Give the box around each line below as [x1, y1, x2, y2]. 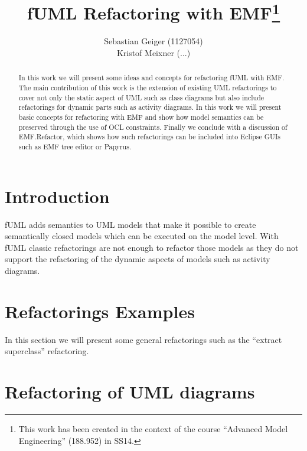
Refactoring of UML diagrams [5, 380, 255, 404]
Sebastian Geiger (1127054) [104, 35, 203, 47]
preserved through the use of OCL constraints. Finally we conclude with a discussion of [18, 122, 288, 132]
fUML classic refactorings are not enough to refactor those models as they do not [5, 241, 299, 253]
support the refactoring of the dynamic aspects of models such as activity [5, 253, 270, 265]
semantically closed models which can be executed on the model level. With [5, 230, 279, 242]
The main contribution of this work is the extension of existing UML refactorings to [18, 83, 277, 93]
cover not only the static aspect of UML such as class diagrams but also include [18, 92, 264, 102]
